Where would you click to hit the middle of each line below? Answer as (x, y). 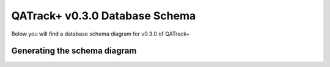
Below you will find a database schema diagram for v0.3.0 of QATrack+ (101, 34)
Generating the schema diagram (74, 51)
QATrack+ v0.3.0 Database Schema (104, 16)
